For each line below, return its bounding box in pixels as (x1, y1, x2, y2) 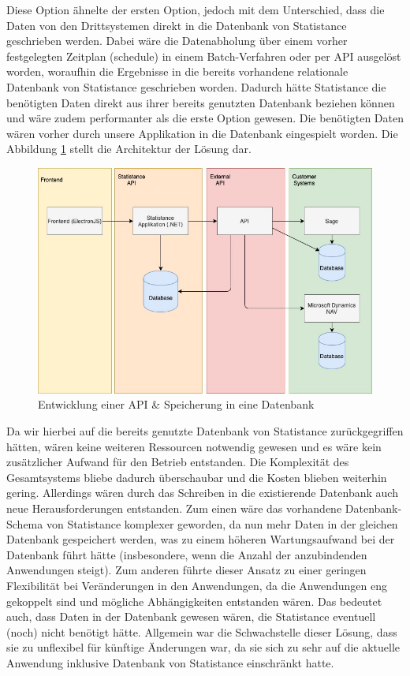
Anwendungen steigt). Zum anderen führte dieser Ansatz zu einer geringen (6, 562, 367, 578)
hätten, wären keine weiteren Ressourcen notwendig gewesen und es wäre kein (6, 438, 382, 454)
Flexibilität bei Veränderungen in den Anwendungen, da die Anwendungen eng (6, 577, 387, 594)
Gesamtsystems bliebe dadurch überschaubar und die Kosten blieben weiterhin (6, 469, 387, 485)
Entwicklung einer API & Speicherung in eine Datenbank (38, 396, 315, 413)
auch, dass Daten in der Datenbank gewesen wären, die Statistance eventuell (6, 608, 376, 625)
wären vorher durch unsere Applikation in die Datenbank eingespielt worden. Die (6, 125, 398, 141)
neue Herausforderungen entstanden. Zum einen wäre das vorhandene (6, 500, 342, 517)
